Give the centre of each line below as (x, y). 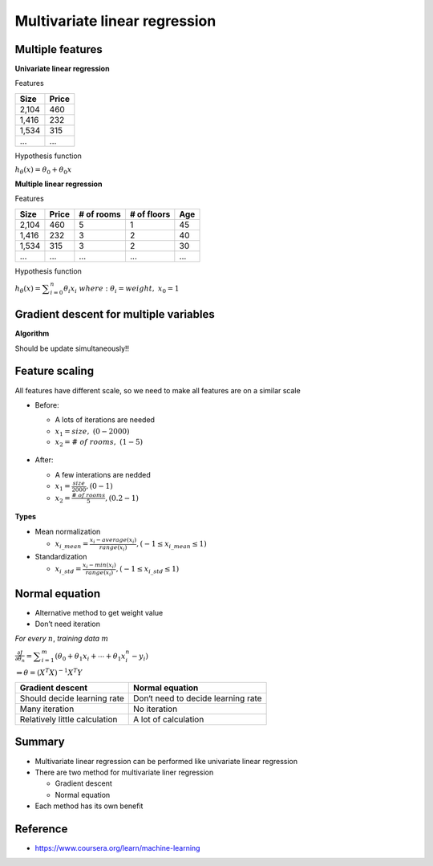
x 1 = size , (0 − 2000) (92, 432)
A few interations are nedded (103, 474)
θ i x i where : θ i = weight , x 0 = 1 (121, 289)
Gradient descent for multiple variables (115, 314)
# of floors (150, 214)
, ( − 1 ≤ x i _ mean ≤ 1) (172, 545)
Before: (47, 405)
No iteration (156, 709)
